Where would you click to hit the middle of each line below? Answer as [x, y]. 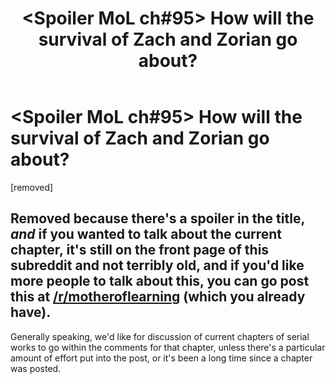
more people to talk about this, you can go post [160, 281]
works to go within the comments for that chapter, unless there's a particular [168, 347]
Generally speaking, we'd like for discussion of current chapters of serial [160, 336]
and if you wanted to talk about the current [146, 234]
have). [31, 312]
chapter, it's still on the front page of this [140, 250]
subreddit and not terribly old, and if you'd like [157, 265]
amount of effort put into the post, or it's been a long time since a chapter [161, 358]
